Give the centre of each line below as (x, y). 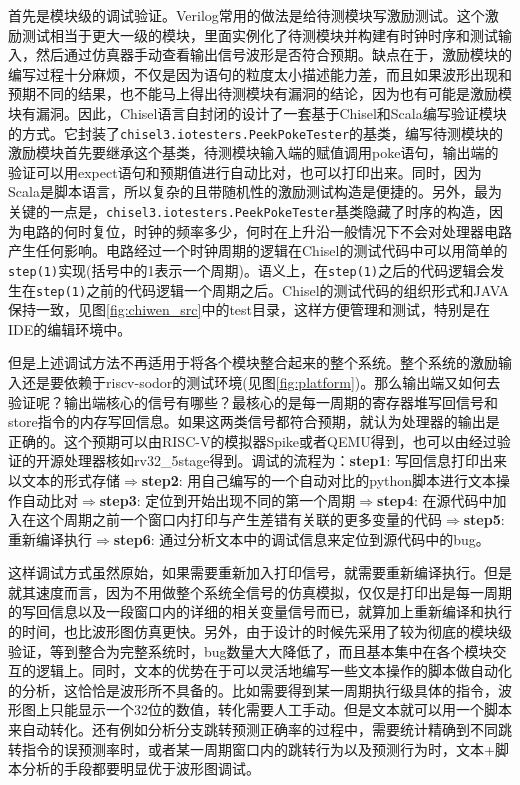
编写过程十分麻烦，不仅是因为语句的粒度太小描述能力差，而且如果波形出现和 (260, 73)
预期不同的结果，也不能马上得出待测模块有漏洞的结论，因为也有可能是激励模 (260, 93)
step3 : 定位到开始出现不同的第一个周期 (227, 499)
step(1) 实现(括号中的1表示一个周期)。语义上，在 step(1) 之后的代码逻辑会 (249, 269)
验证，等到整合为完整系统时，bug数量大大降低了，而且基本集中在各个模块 (250, 650)
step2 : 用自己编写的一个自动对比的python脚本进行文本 (319, 479)
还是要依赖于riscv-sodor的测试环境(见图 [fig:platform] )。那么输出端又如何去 (261, 381)
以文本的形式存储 (64, 479)
